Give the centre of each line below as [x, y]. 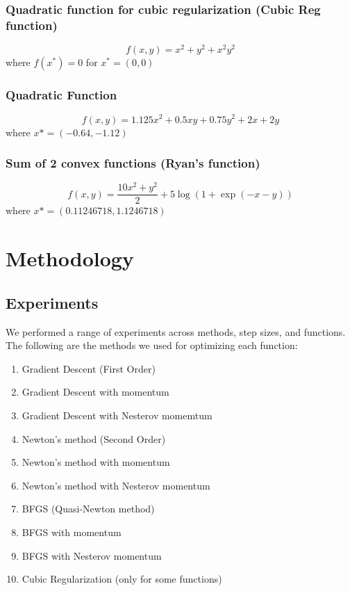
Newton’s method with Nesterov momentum [116, 485]
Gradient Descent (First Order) [89, 368]
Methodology [70, 258]
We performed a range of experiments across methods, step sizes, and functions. [176, 331]
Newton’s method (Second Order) [94, 438]
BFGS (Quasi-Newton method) [88, 509]
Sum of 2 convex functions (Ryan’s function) [133, 163]
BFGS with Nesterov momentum [92, 555]
